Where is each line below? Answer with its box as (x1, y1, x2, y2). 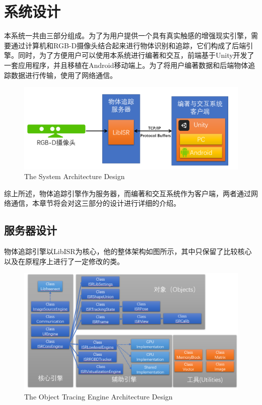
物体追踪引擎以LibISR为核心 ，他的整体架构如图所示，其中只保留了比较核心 (4, 246, 252, 257)
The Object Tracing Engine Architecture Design (24, 391, 173, 402)
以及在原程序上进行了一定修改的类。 (4, 256, 124, 266)
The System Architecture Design (24, 171, 125, 182)
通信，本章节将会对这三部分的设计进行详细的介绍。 (11, 198, 180, 208)
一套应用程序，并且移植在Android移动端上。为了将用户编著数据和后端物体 (4, 59, 248, 70)
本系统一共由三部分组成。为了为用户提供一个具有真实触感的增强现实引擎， (4, 30, 251, 41)
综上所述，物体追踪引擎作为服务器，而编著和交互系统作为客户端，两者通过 (4, 188, 251, 198)
